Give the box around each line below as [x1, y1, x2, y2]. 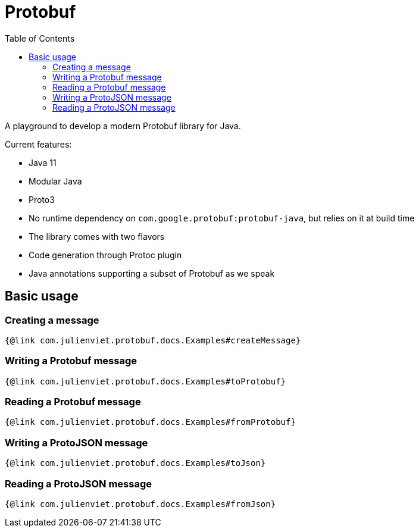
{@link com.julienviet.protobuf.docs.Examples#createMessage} [5, 335, 301, 345]
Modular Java [29, 176, 82, 186]
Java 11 [29, 157, 57, 168]
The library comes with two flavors [29, 231, 165, 242]
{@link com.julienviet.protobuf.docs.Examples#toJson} [5, 458, 266, 468]
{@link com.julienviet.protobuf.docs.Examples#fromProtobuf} [5, 417, 296, 427]
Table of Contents [5, 33, 75, 43]
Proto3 [29, 194, 55, 205]
